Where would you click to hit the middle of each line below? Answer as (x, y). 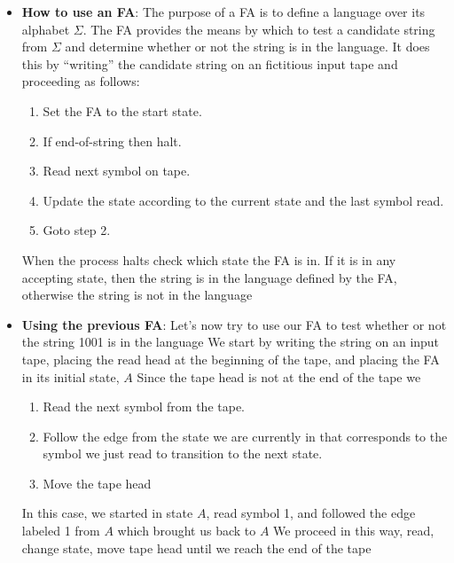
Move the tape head (97, 483)
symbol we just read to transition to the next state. (183, 454)
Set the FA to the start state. (122, 110)
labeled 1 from (61, 531)
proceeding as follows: (81, 81)
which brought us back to (187, 531)
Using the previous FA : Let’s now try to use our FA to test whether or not (234, 324)
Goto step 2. (77, 230)
